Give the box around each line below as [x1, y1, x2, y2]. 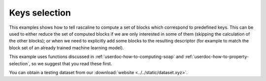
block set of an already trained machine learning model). [9, 44, 124, 51]
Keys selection [9, 7, 71, 18]
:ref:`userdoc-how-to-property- [185, 54, 249, 60]
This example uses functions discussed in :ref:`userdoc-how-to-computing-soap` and [9, 54, 184, 60]
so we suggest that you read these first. [31, 61, 112, 66]
